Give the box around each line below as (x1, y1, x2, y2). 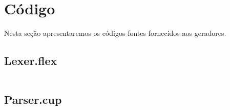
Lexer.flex (4, 53, 57, 69)
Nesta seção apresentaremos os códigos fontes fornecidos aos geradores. (4, 28, 226, 38)
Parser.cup (4, 92, 62, 107)
